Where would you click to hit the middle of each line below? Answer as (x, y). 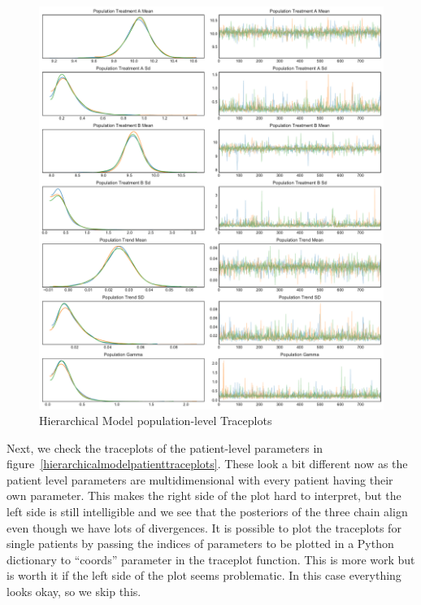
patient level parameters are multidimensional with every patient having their (200, 479)
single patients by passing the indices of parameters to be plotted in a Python (200, 544)
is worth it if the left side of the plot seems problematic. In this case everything (204, 575)
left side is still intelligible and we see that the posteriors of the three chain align (207, 512)
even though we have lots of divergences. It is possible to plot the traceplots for (204, 527)
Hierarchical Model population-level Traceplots (156, 421)
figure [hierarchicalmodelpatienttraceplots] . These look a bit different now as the (207, 464)
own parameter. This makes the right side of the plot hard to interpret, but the (204, 495)
